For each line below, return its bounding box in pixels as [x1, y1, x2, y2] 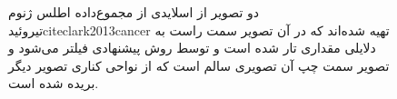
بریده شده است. [8, 74, 99, 93]
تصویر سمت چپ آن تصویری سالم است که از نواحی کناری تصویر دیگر [8, 55, 390, 74]
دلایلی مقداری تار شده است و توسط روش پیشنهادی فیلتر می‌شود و [8, 38, 376, 57]
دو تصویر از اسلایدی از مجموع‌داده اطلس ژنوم [8, 3, 259, 21]
